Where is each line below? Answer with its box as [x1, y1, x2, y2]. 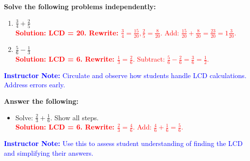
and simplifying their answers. [4, 147, 94, 158]
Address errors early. [4, 80, 65, 90]
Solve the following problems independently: [4, 1, 156, 11]
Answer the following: [4, 96, 79, 106]
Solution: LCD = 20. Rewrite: [15, 27, 118, 37]
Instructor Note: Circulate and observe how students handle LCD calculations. [4, 70, 247, 80]
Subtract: [137, 54, 165, 64]
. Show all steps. [50, 112, 99, 122]
